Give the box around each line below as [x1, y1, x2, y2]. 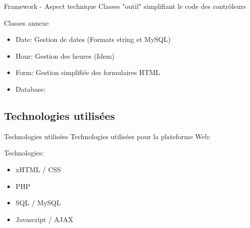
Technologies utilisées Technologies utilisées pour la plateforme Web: [4, 131, 211, 141]
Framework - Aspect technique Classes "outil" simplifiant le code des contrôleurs [4, 1, 246, 11]
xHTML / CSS [15, 164, 61, 174]
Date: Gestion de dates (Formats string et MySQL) [15, 34, 171, 44]
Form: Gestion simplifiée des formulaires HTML [15, 67, 160, 77]
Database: [15, 83, 46, 94]
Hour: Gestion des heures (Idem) [15, 50, 115, 61]
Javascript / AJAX [15, 214, 73, 224]
